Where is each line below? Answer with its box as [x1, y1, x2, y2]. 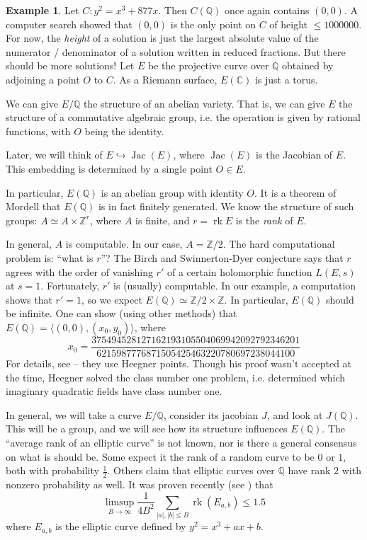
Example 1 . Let [6, 3, 79, 17]
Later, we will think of [6, 147, 103, 162]
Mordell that [6, 199, 61, 214]
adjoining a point [6, 71, 80, 86]
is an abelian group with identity [101, 185, 244, 200]
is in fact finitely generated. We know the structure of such [98, 199, 354, 214]
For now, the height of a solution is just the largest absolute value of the [6, 30, 319, 45]
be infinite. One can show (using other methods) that [6, 306, 237, 321]
